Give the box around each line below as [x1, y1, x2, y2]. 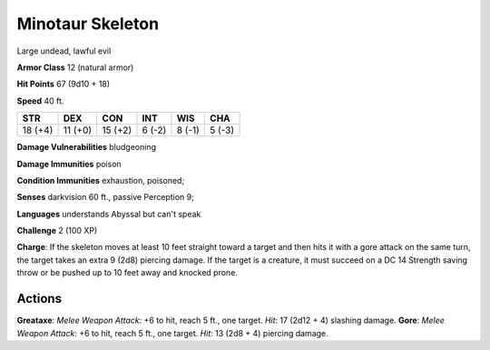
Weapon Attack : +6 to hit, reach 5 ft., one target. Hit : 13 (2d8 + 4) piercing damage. [16, 327, 328, 338]
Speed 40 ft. [16, 95, 64, 106]
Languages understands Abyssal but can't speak [16, 208, 201, 219]
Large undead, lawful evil [16, 45, 112, 56]
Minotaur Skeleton [16, 14, 159, 34]
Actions [16, 291, 63, 306]
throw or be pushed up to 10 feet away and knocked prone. [16, 267, 238, 278]
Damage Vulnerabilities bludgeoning [16, 142, 157, 153]
